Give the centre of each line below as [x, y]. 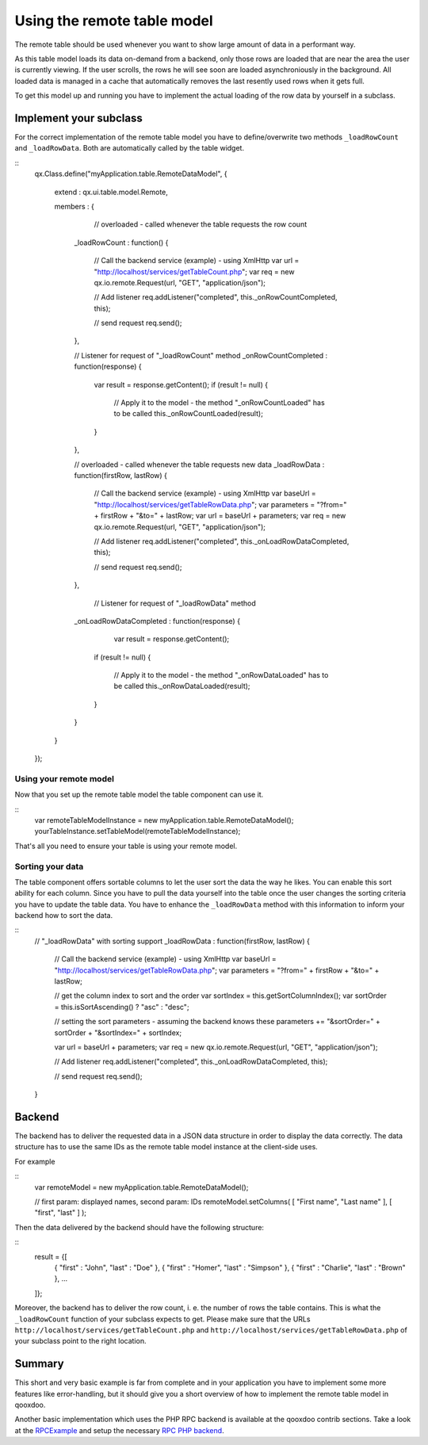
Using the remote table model [114, 21]
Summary [39, 1364]
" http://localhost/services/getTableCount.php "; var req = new [194, 271]
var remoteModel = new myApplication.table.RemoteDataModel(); [141, 1187]
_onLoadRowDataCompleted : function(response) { [157, 621]
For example [35, 1161]
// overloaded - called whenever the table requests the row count [201, 224]
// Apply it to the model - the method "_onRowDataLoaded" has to [221, 675]
